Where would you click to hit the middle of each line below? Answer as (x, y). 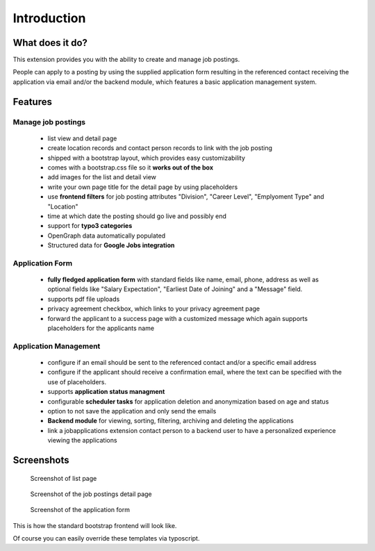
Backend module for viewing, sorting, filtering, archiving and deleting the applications (171, 421)
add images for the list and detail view (102, 177)
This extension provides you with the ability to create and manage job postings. (126, 60)
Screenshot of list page (64, 478)
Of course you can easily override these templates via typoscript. (106, 538)
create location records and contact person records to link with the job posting (160, 148)
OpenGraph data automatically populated (107, 236)
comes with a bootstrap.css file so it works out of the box (131, 167)
